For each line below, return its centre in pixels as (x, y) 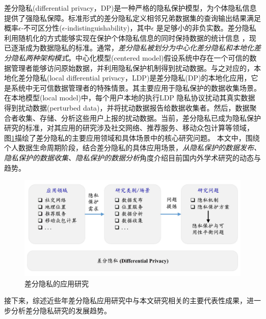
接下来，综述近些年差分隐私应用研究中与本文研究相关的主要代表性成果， (125, 300)
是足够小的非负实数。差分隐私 (206, 28)
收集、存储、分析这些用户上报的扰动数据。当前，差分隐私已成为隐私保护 (139, 117)
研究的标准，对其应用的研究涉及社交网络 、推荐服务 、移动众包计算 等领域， (129, 128)
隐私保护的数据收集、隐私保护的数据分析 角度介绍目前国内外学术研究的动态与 (132, 157)
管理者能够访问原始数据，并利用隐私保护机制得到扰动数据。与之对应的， (132, 68)
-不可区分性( (42, 28)
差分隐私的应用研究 (57, 283)
